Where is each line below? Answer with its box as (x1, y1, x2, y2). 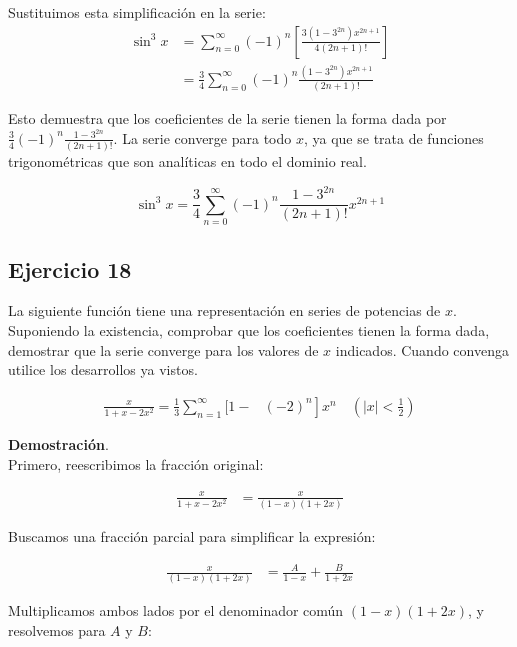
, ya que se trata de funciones (303, 127, 484, 148)
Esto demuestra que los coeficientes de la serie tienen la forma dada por (8, 108, 447, 129)
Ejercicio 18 (8, 253, 132, 284)
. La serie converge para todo (113, 127, 292, 148)
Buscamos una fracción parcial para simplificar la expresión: (8, 525, 376, 546)
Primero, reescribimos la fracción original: (8, 453, 264, 474)
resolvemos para (8, 620, 106, 640)
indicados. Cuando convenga (335, 339, 509, 360)
